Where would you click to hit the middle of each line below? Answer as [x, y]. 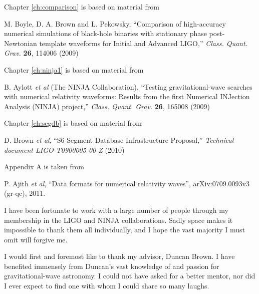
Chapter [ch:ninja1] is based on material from [74, 69]
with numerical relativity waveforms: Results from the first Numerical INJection [127, 96]
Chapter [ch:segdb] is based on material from [73, 123]
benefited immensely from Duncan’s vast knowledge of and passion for [112, 266]
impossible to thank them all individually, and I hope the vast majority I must [125, 230]
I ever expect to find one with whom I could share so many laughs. [107, 286]
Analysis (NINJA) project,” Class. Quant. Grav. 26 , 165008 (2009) [107, 106]
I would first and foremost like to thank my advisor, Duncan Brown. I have [119, 256]
